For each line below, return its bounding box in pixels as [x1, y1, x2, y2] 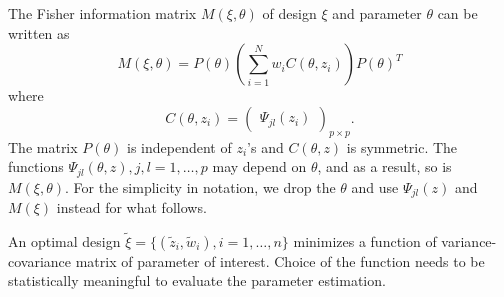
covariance [8, 250, 72, 271]
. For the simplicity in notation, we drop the [65, 176, 336, 197]
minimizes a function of [293, 230, 437, 251]
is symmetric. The [346, 136, 458, 157]
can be [437, 3, 478, 23]
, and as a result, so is [317, 156, 452, 177]
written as [8, 22, 70, 43]
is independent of [127, 136, 232, 157]
